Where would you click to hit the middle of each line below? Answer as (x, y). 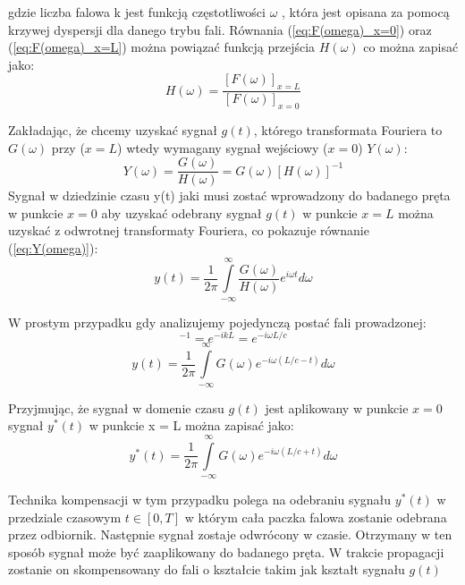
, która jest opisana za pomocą (366, 12)
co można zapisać (411, 47)
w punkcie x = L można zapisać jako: (191, 425)
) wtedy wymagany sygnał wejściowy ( (223, 147)
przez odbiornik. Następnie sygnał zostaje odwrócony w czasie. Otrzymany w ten (230, 534)
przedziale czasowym (65, 517)
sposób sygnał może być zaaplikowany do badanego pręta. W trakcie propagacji (226, 551)
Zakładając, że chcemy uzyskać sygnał (113, 130)
